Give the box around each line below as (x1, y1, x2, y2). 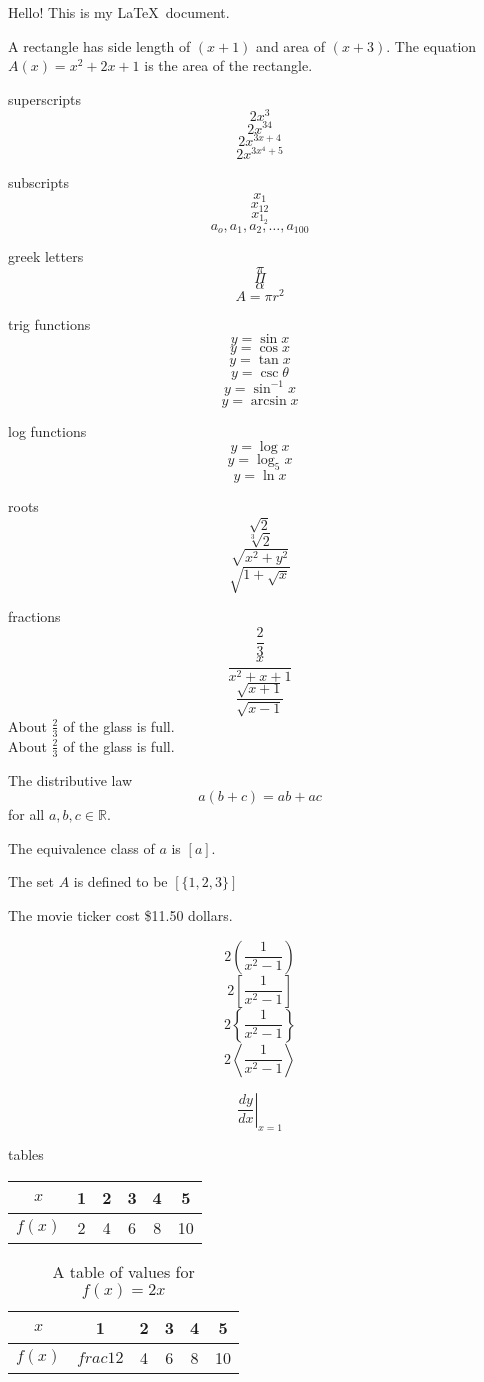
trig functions (8, 313, 91, 334)
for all (8, 804, 45, 825)
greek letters (8, 246, 84, 267)
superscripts (8, 88, 82, 109)
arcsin (250, 393, 287, 408)
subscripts (8, 172, 69, 193)
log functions (8, 420, 87, 441)
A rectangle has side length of (8, 35, 191, 56)
